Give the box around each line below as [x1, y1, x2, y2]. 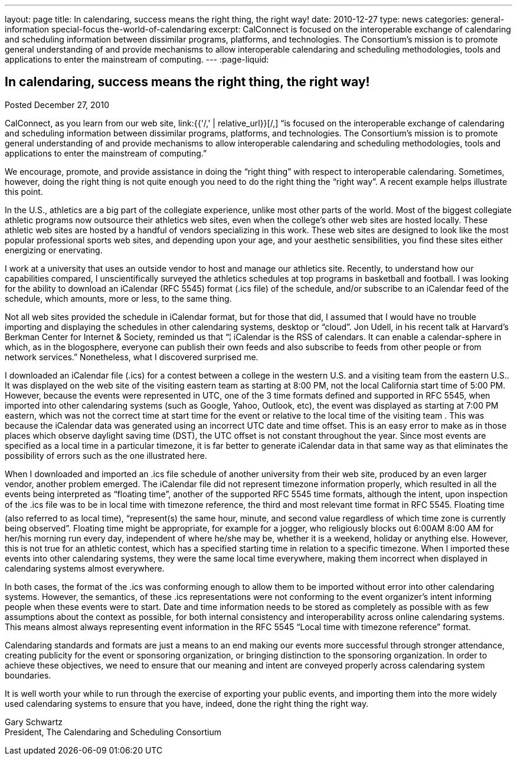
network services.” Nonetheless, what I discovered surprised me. [5, 351, 258, 362]
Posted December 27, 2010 [5, 99, 109, 110]
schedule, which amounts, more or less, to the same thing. [5, 293, 232, 304]
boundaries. [5, 670, 51, 680]
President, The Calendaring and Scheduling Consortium [5, 726, 222, 737]
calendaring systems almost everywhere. [5, 563, 165, 573]
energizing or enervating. [5, 244, 103, 255]
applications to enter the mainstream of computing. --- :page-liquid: [5, 54, 269, 64]
